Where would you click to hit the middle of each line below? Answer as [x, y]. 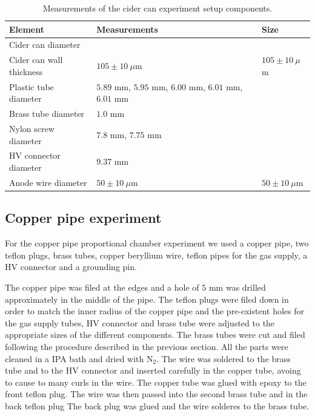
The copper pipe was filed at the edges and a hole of [102, 287]
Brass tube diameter [47, 114]
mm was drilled [237, 287]
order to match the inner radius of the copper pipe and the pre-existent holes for [155, 311]
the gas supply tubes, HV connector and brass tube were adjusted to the [140, 322]
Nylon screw [32, 128]
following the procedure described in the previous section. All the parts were [147, 346]
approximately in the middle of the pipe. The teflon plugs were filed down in [147, 299]
